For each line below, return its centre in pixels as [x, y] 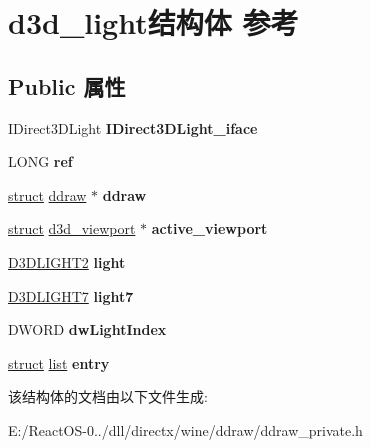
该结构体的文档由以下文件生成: [108, 396]
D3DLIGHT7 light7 [71, 295]
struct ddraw [47, 194]
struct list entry [59, 362]
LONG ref [40, 161]
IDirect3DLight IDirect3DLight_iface [133, 127]
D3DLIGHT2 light [67, 261]
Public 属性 [67, 85]
